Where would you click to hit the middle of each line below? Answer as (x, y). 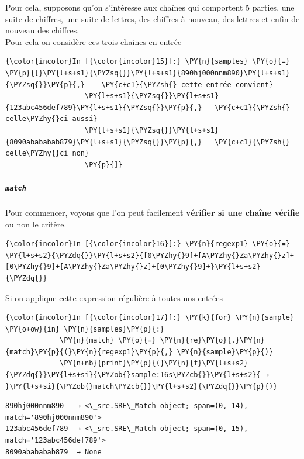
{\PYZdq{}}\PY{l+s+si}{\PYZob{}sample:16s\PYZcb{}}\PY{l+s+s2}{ (133, 375)
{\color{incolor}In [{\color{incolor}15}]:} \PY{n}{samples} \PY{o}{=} (148, 62)
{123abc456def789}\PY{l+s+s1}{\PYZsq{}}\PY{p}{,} (104, 107)
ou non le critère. (36, 224)
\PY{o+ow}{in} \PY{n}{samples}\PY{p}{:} (85, 329)
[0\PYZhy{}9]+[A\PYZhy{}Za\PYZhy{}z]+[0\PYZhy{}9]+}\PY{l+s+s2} (133, 267)
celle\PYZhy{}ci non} (47, 153)
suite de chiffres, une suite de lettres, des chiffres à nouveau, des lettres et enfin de (153, 18)
